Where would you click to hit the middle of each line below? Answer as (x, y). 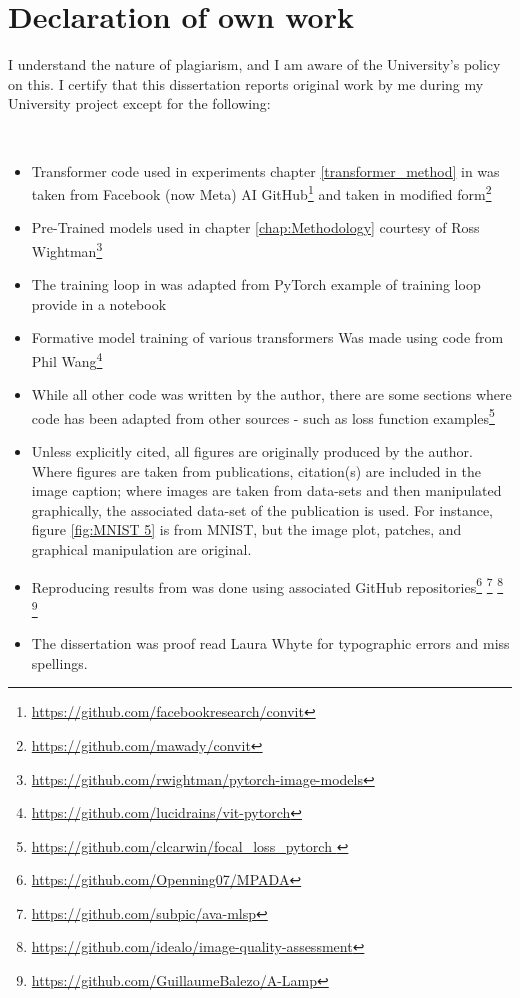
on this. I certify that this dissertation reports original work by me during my (246, 83)
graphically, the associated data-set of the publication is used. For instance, (262, 509)
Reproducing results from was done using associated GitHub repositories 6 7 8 (267, 585)
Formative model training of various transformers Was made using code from (267, 337)
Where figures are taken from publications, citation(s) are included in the (256, 470)
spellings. (59, 662)
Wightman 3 (67, 249)
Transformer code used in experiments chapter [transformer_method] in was (265, 170)
